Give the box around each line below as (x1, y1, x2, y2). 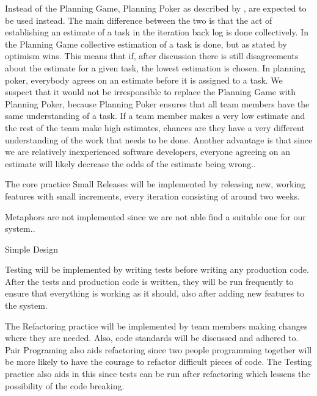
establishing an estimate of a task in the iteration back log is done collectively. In (5, 26, 309, 38)
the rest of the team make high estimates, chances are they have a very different (5, 121, 305, 134)
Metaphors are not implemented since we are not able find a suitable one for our (5, 210, 306, 223)
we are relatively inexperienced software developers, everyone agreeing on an (5, 145, 291, 158)
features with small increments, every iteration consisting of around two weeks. (5, 189, 300, 202)
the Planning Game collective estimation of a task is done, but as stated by (5, 37, 287, 50)
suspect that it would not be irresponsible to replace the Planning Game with (5, 85, 296, 98)
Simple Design (5, 242, 58, 255)
